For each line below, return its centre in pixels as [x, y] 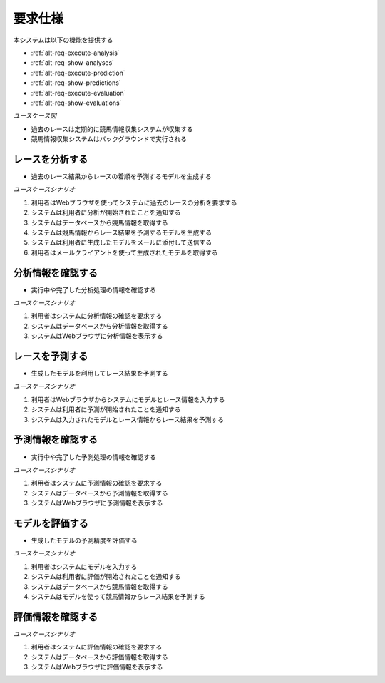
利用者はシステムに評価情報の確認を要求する [97, 647]
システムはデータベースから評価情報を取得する [99, 657]
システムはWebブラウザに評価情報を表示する [97, 667]
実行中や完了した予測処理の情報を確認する [93, 457]
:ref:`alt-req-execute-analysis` [76, 53]
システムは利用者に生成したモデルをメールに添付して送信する [122, 242]
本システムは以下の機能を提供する [63, 40]
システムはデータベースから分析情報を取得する [99, 326]
